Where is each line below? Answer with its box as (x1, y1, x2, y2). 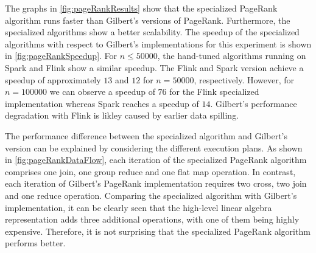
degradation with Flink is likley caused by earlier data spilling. (5, 109, 239, 122)
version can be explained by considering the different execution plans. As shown (5, 141, 303, 154)
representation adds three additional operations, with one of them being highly (5, 213, 300, 226)
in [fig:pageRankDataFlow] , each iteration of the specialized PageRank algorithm (5, 153, 307, 166)
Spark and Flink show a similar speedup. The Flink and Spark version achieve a (5, 61, 304, 74)
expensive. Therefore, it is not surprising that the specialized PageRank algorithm (5, 224, 311, 237)
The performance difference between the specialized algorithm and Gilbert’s (5, 129, 287, 142)
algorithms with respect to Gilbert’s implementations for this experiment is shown (5, 37, 312, 50)
